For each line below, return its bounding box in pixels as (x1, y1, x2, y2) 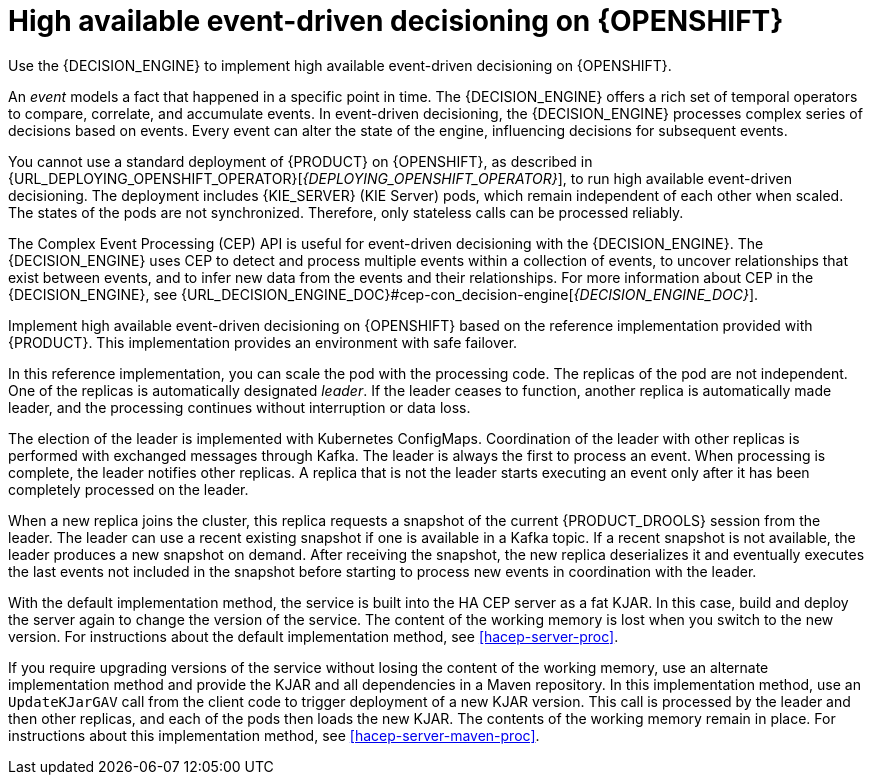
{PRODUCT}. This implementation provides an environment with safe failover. (8, 333, 518, 351)
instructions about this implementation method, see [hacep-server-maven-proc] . (8, 726, 540, 744)
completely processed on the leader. (8, 480, 249, 498)
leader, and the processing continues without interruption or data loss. (8, 398, 471, 416)
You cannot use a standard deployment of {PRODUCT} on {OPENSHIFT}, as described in (8, 152, 593, 170)
